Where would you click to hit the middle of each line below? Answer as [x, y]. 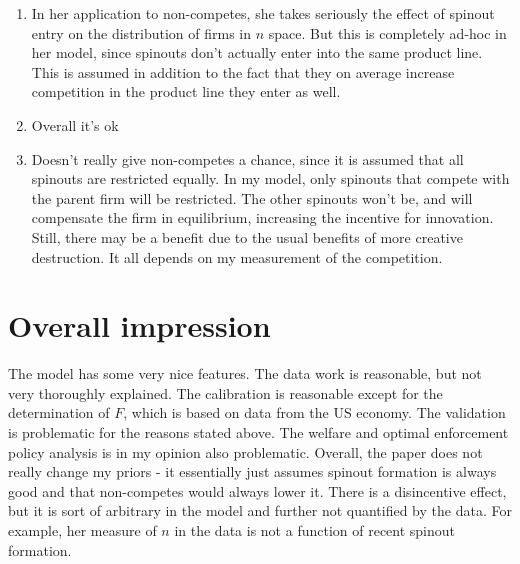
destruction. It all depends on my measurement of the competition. [237, 256]
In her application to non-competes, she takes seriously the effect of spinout [263, 13]
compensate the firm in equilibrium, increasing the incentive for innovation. [262, 217]
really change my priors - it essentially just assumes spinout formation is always [252, 471]
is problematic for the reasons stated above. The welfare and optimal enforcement [258, 432]
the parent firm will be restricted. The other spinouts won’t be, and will [252, 197]
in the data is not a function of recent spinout [315, 530]
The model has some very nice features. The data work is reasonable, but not [245, 373]
